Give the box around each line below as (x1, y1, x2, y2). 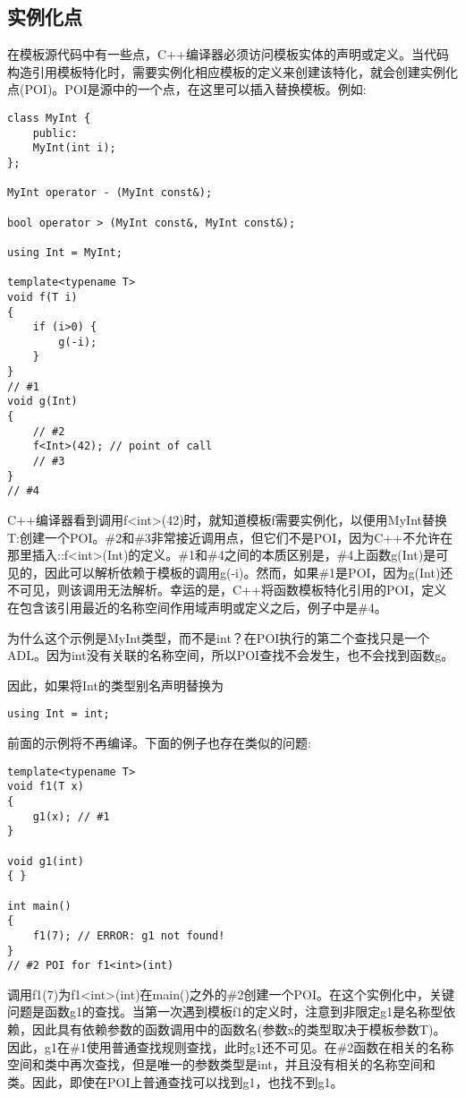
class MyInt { (7, 111, 91, 124)
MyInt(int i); (32, 141, 116, 155)
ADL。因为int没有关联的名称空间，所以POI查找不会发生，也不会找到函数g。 (7, 646, 454, 664)
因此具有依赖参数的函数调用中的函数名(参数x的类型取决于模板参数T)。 (31, 1020, 446, 1039)
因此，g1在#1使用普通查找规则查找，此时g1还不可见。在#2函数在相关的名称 (7, 1037, 454, 1056)
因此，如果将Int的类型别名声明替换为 (7, 675, 224, 694)
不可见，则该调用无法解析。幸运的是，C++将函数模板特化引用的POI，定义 (7, 580, 447, 599)
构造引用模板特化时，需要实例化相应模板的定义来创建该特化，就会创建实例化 (7, 62, 458, 81)
